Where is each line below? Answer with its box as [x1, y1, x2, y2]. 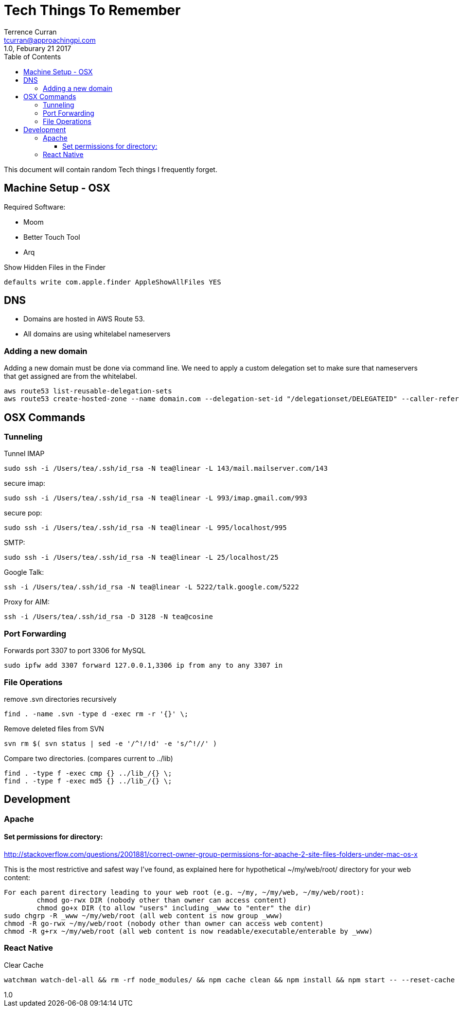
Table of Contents [4, 52, 61, 61]
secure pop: [4, 509, 42, 517]
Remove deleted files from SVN [4, 724, 104, 733]
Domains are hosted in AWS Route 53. [23, 315, 145, 323]
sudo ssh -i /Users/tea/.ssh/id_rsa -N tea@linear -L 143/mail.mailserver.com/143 [4, 464, 328, 473]
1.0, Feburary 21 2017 [4, 44, 71, 53]
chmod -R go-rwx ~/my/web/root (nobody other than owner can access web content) [4, 919, 324, 927]
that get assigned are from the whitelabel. [4, 372, 137, 381]
